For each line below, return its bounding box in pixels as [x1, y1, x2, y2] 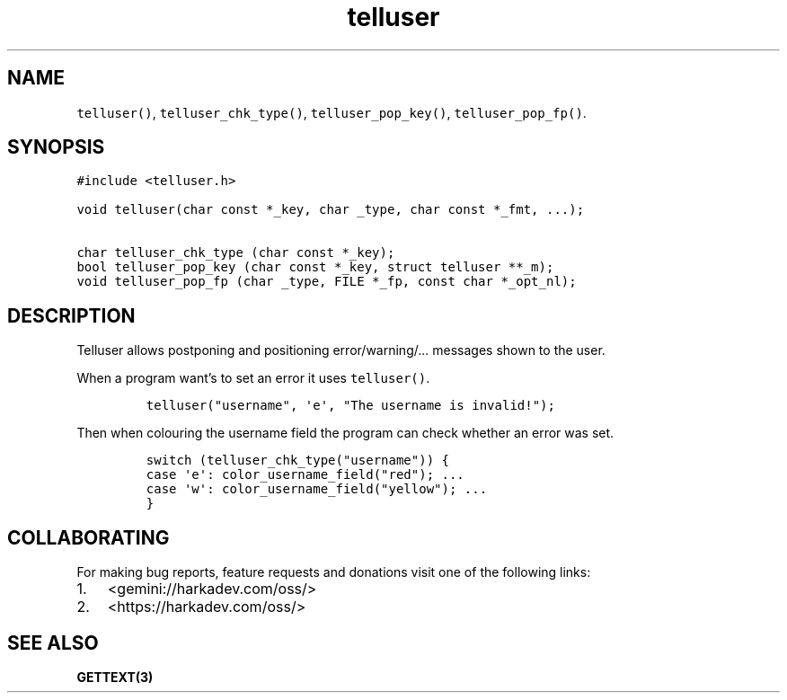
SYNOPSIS [7, 136, 105, 159]
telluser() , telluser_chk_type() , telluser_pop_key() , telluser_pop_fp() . [76, 104, 587, 120]
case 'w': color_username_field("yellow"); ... [146, 482, 488, 497]
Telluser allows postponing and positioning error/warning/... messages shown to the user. [76, 342, 606, 359]
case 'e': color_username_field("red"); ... [146, 467, 464, 483]
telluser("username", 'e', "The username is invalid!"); [146, 398, 555, 413]
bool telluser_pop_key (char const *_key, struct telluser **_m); [76, 260, 554, 275]
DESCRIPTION [7, 304, 136, 327]
